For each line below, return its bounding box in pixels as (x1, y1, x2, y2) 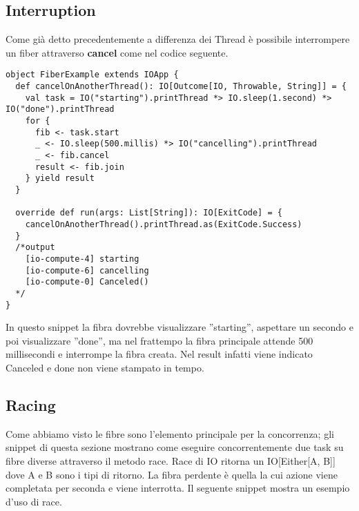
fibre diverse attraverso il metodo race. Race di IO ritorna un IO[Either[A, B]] (6, 453, 336, 467)
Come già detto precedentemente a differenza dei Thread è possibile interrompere (6, 32, 350, 46)
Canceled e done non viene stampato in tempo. (6, 360, 204, 374)
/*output (15, 242, 55, 253)
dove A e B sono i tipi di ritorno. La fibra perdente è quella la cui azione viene (6, 467, 338, 481)
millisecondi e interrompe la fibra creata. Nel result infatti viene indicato (6, 347, 313, 361)
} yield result (25, 173, 95, 184)
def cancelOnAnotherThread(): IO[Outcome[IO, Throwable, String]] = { (15, 81, 347, 92)
